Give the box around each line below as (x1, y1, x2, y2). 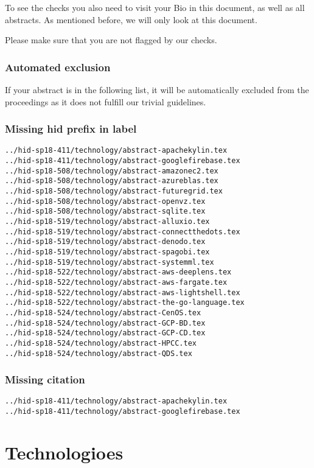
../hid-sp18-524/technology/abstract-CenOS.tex (5, 308, 201, 317)
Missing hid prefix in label (5, 121, 137, 136)
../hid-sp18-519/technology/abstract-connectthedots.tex (5, 227, 240, 236)
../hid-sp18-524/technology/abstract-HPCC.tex (5, 338, 197, 348)
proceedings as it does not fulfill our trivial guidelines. (5, 95, 206, 108)
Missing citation (5, 372, 85, 387)
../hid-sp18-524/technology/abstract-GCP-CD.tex (5, 329, 206, 338)
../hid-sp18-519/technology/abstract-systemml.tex (5, 257, 214, 267)
